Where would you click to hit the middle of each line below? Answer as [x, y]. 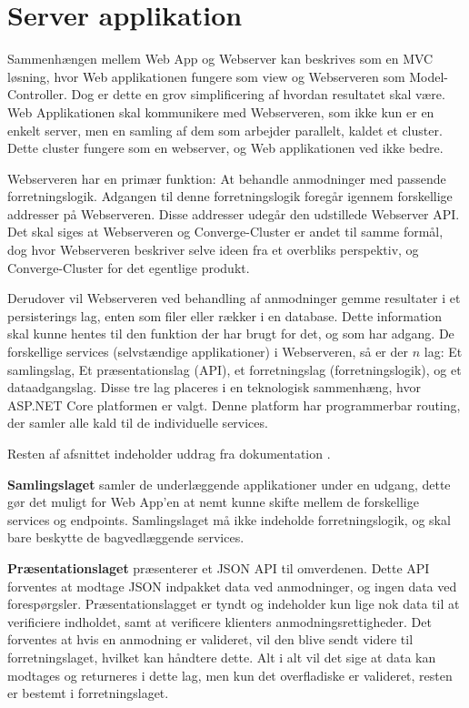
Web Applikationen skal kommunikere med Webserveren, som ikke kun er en [221, 111]
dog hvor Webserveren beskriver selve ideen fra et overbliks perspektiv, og [213, 250]
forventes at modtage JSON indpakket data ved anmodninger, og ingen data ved [232, 586]
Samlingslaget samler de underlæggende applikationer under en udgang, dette [229, 484]
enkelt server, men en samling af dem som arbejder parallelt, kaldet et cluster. [225, 130]
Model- [429, 76]
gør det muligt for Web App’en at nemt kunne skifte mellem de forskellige [213, 502]
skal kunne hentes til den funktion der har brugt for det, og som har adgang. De [231, 334]
